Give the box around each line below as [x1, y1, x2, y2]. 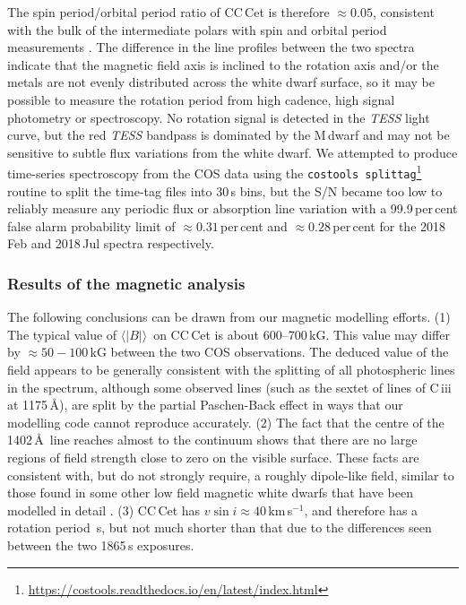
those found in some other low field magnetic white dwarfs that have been [7, 483, 413, 502]
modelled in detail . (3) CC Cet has [7, 500, 201, 519]
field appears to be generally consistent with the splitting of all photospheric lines [7, 360, 455, 379]
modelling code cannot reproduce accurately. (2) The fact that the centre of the [7, 412, 444, 431]
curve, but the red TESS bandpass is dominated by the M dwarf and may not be [7, 125, 450, 144]
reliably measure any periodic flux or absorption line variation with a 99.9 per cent [7, 199, 458, 218]
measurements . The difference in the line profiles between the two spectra [7, 38, 415, 56]
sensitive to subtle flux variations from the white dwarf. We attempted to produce [7, 143, 458, 161]
